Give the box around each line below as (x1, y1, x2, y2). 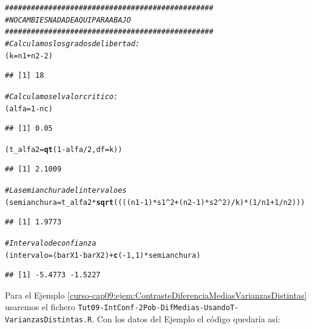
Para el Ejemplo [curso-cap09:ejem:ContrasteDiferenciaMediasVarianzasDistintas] (5, 288, 307, 301)
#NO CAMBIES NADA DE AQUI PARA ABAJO (5, 15, 131, 24)
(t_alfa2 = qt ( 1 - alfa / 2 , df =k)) (5, 145, 123, 154)
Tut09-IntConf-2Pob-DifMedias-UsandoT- (78, 303, 239, 313)
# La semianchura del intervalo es (5, 186, 127, 195)
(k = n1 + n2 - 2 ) (5, 51, 53, 60)
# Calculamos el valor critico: (5, 92, 118, 101)
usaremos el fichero (5, 300, 75, 313)
